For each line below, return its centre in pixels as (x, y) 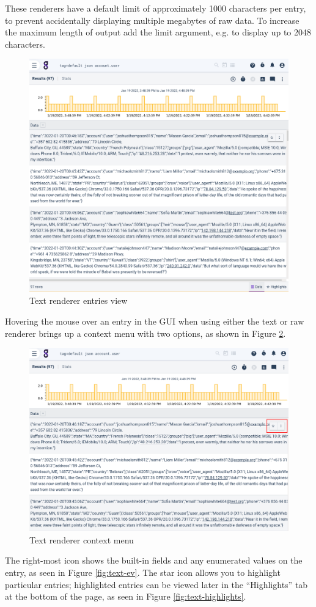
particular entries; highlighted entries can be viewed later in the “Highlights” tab (156, 584)
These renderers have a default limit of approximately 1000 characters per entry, (156, 8)
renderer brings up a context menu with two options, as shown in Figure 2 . (145, 333)
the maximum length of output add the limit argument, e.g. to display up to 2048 (158, 32)
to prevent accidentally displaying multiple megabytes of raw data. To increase (152, 20)
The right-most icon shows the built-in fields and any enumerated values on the (154, 560)
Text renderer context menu (82, 539)
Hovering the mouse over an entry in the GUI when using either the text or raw (155, 321)
